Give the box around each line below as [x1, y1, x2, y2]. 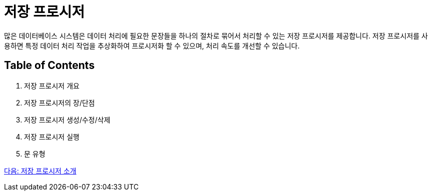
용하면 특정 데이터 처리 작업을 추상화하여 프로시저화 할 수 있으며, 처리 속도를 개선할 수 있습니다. [4, 41, 300, 50]
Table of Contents [4, 59, 95, 72]
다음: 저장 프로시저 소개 [4, 166, 76, 175]
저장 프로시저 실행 [24, 132, 79, 141]
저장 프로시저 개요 [24, 81, 79, 90]
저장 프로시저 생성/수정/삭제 [24, 115, 110, 124]
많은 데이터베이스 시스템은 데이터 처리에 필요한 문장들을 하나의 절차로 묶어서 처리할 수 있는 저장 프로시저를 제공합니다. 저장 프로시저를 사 [4, 31, 428, 40]
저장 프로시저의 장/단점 [24, 98, 95, 107]
